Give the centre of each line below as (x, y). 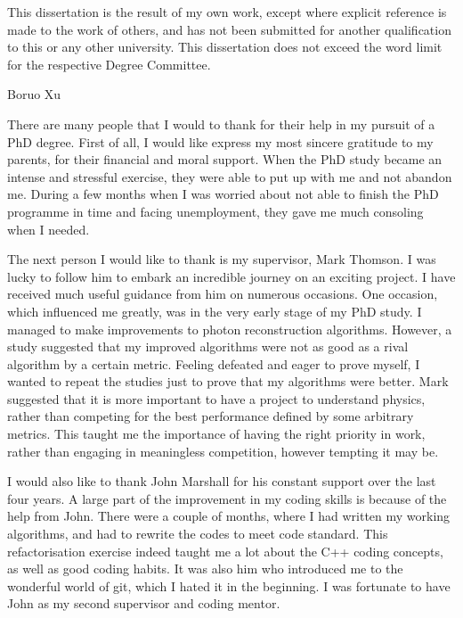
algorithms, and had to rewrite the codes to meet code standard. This (198, 534)
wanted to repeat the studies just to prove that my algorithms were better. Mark (228, 381)
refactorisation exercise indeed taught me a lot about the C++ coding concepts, (225, 551)
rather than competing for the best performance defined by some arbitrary (211, 416)
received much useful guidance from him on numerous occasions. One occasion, (223, 294)
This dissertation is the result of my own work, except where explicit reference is (227, 12)
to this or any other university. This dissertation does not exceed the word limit (225, 47)
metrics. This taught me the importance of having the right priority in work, (216, 434)
